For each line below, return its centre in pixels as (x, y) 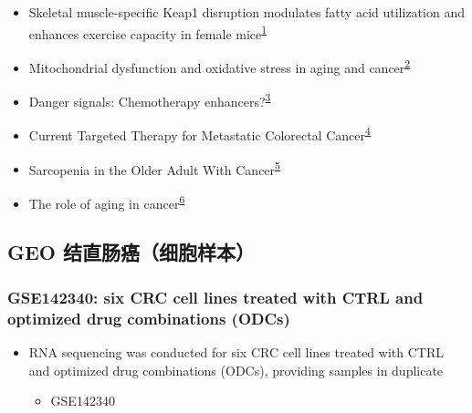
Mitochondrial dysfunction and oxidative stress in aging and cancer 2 (220, 66)
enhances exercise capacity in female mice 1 (148, 32)
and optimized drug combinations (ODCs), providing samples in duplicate (236, 370)
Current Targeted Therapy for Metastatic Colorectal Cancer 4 (199, 134)
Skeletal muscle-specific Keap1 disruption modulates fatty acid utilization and (246, 12)
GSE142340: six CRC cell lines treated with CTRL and (215, 297)
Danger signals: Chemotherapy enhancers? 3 (150, 100)
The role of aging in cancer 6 (107, 201)
